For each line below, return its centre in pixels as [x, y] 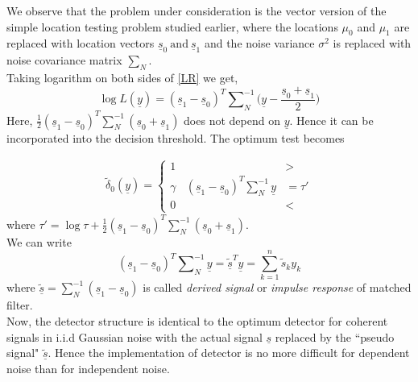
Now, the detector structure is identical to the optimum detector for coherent [197, 321]
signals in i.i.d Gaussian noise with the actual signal [135, 336]
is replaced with [372, 43]
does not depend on [232, 120]
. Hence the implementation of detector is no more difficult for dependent [229, 353]
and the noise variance [259, 43]
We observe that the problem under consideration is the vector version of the [197, 10]
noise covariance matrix [64, 60]
